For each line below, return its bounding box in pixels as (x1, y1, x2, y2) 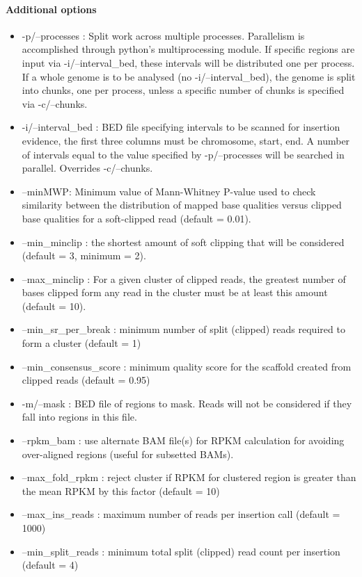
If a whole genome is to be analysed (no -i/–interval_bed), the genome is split (22, 69, 356, 83)
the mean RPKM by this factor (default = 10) (22, 483, 220, 498)
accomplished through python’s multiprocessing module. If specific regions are (22, 42, 355, 56)
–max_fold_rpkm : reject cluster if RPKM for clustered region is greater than (22, 470, 356, 485)
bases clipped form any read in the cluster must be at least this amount (22, 285, 328, 300)
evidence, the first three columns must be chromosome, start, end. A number (22, 133, 350, 147)
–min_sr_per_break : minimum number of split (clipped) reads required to (22, 322, 345, 336)
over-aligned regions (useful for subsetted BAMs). (22, 446, 234, 461)
